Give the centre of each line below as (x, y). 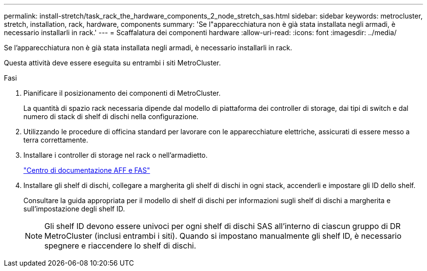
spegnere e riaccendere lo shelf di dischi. (120, 246)
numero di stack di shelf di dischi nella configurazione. (111, 116)
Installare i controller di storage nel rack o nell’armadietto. (116, 155)
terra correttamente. (56, 140)
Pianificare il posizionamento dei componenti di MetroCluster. (122, 93)
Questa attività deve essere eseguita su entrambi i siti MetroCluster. (112, 63)
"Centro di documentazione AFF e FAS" (87, 170)
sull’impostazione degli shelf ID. (74, 209)
